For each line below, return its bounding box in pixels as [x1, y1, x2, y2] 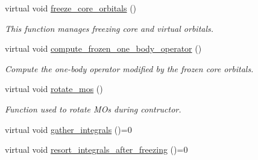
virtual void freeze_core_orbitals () [5, 2, 137, 14]
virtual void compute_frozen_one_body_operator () [5, 42, 202, 55]
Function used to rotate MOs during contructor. [5, 102, 181, 115]
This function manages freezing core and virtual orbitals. [5, 22, 214, 34]
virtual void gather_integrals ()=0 [5, 123, 132, 135]
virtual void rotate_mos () [5, 82, 103, 95]
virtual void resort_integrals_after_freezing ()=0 [5, 143, 188, 156]
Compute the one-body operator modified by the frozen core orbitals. [5, 62, 254, 75]
